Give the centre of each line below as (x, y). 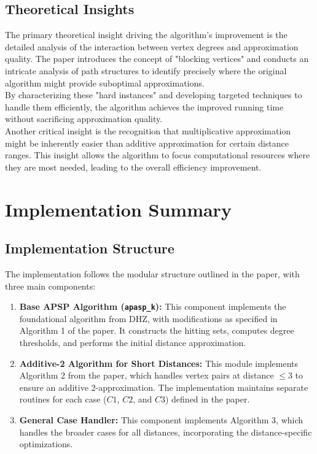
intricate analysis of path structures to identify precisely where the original (146, 70)
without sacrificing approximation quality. (84, 119)
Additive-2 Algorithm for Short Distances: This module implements (159, 363)
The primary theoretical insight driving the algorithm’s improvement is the (146, 35)
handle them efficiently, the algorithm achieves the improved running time (144, 106)
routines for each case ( (63, 399)
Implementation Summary (118, 209)
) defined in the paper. (207, 399)
